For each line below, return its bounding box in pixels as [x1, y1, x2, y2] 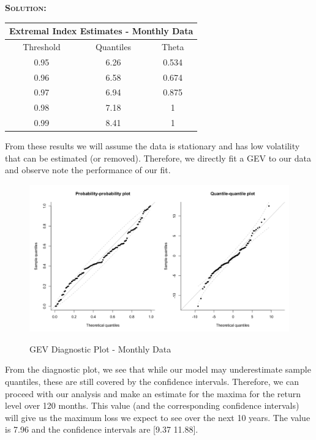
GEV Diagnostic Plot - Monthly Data [29, 342, 171, 355]
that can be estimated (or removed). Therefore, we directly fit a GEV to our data [5, 151, 311, 164]
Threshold [23, 40, 61, 53]
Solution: [5, 1, 47, 13]
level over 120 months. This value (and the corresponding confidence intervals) [5, 399, 299, 412]
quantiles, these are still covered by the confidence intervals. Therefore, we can [5, 375, 299, 387]
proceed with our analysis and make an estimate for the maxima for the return [5, 387, 301, 400]
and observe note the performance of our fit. [5, 163, 171, 176]
